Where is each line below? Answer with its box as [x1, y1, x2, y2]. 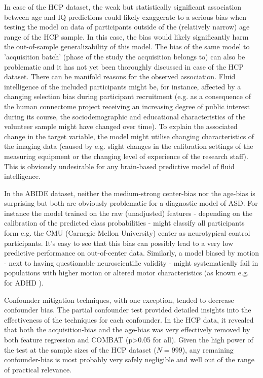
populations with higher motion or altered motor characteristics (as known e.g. [4, 267, 249, 278]
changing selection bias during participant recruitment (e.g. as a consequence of [4, 91, 251, 102]
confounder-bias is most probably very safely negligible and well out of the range [4, 354, 254, 365]
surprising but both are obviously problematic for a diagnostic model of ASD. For [4, 198, 258, 208]
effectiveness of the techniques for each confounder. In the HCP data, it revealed [4, 314, 254, 325]
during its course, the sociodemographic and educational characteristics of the [4, 111, 246, 121]
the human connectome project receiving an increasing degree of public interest [4, 101, 250, 111]
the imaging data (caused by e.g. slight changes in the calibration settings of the [4, 141, 253, 151]
